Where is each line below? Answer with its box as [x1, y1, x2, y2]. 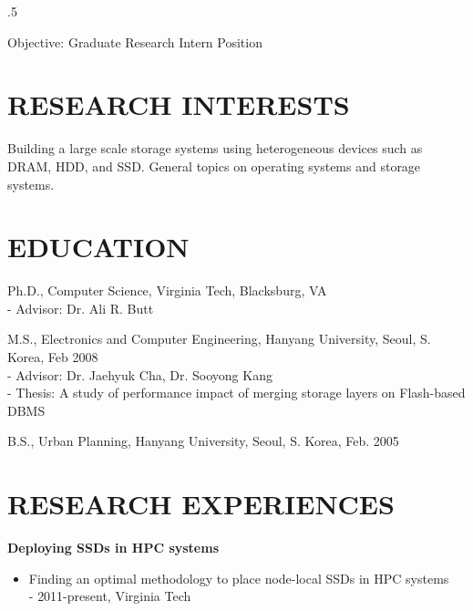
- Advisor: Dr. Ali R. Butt [7, 298, 154, 317]
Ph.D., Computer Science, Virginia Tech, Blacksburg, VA [7, 281, 327, 300]
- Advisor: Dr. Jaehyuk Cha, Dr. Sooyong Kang [7, 365, 272, 384]
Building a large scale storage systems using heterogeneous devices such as [7, 139, 423, 158]
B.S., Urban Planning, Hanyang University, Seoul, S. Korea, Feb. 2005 [7, 431, 399, 450]
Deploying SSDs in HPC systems [7, 538, 220, 557]
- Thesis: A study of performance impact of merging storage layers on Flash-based [7, 383, 466, 402]
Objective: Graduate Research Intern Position [7, 32, 262, 51]
